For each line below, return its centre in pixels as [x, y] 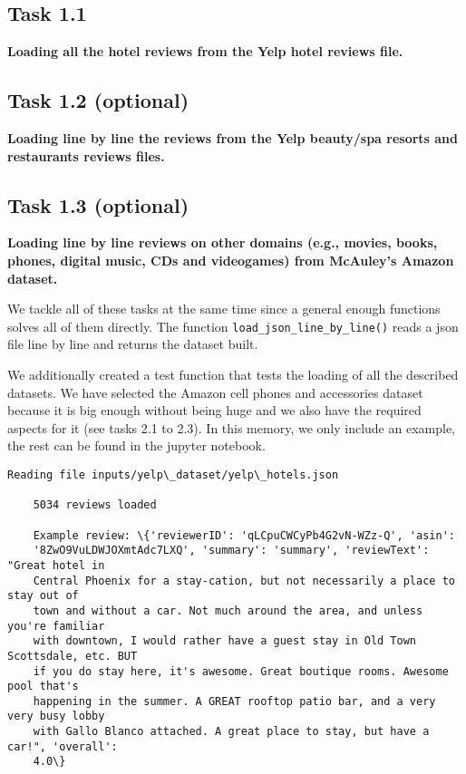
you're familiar [56, 626]
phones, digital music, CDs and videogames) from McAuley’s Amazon [231, 260]
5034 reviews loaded [95, 505]
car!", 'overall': [63, 746]
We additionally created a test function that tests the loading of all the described [233, 375]
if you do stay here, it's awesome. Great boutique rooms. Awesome [241, 671]
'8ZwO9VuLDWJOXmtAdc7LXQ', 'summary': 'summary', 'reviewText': [231, 551]
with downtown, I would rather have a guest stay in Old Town [225, 641]
